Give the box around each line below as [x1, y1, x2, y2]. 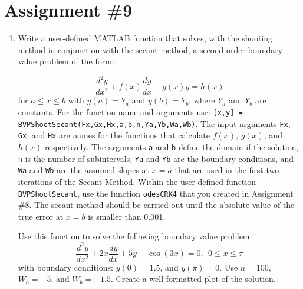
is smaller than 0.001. [88, 210, 166, 222]
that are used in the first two [174, 164, 279, 176]
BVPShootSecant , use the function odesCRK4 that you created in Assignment [18, 187, 294, 199]
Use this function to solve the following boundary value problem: [18, 230, 252, 242]
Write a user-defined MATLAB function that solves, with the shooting [18, 32, 273, 44]
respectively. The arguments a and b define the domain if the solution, [45, 141, 299, 153]
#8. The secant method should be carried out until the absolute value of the [18, 199, 295, 211]
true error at [18, 210, 64, 222]
